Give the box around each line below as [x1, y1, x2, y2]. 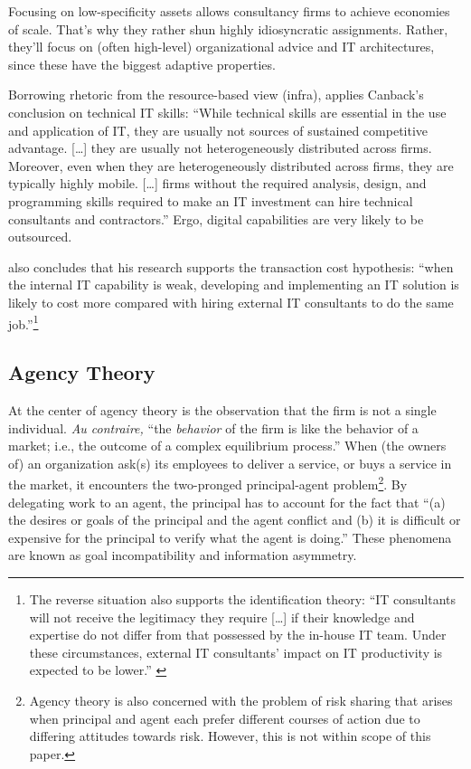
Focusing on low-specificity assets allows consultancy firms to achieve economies [8, 2, 450, 20]
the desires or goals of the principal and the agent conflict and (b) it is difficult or [8, 510, 461, 529]
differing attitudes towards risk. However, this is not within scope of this [29, 726, 431, 745]
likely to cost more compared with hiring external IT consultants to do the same [8, 292, 454, 311]
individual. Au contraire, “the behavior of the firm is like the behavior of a [8, 418, 419, 437]
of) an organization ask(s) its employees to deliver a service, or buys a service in [8, 453, 452, 472]
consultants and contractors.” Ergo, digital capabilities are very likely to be [8, 209, 424, 228]
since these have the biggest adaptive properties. [8, 54, 276, 73]
